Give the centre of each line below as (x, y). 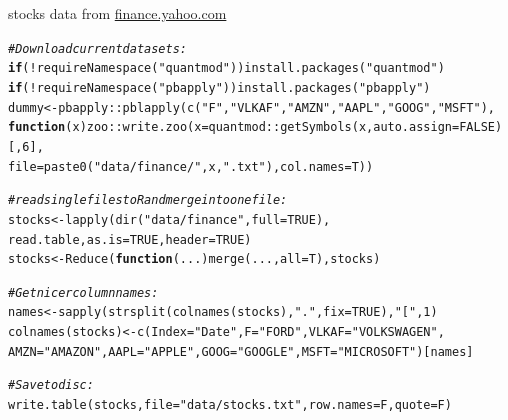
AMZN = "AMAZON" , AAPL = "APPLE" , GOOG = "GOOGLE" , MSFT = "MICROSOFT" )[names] (241, 351)
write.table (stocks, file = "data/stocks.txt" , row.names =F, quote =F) (230, 405)
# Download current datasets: (98, 48)
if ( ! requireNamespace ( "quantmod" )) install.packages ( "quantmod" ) (226, 68)
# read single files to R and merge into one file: (148, 200)
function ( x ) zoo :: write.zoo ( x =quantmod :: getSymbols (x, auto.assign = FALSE (251, 127)
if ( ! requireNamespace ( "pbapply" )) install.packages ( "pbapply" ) (219, 87)
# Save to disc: (51, 385)
